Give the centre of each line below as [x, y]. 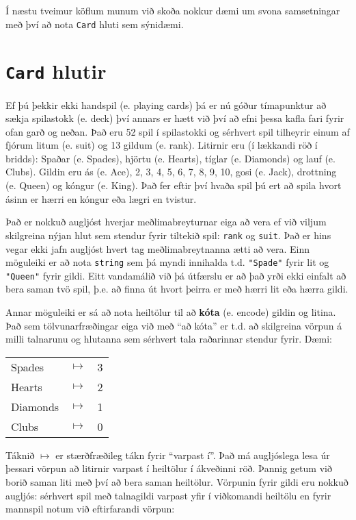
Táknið [20, 455]
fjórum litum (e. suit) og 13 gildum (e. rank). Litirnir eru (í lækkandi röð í [162, 145]
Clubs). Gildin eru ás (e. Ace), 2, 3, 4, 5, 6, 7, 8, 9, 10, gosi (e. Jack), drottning [171, 172]
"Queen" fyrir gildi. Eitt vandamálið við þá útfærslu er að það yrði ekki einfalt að [176, 275]
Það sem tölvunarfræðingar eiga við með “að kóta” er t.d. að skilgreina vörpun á [174, 325]
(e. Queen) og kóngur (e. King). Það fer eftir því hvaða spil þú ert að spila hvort [174, 185]
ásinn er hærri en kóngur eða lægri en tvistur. [101, 198]
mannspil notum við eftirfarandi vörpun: [90, 509]
